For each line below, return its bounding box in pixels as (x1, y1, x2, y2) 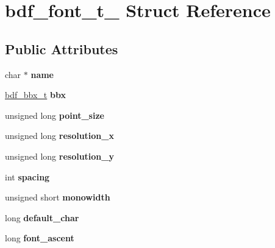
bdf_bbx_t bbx (5, 88, 66, 101)
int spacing (5, 170, 50, 183)
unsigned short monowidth (5, 191, 110, 204)
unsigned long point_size (5, 108, 104, 121)
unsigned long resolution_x (5, 129, 114, 142)
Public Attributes (5, 39, 118, 58)
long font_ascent (5, 232, 74, 244)
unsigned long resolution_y (5, 149, 114, 162)
